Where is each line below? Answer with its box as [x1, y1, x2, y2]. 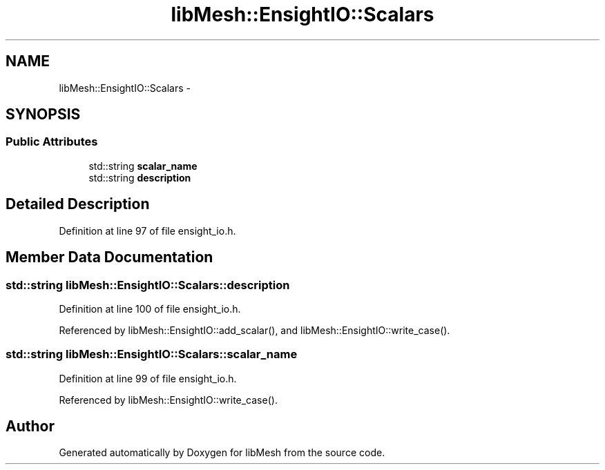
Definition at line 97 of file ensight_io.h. [59, 224, 236, 237]
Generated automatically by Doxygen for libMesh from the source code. [59, 447, 385, 459]
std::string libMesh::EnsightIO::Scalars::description [6, 277, 290, 292]
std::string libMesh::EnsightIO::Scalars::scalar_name [6, 347, 298, 362]
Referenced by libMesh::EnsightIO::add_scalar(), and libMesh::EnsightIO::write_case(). [59, 324, 450, 336]
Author [6, 418, 55, 435]
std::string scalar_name [88, 159, 198, 172]
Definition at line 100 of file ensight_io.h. [59, 302, 241, 315]
